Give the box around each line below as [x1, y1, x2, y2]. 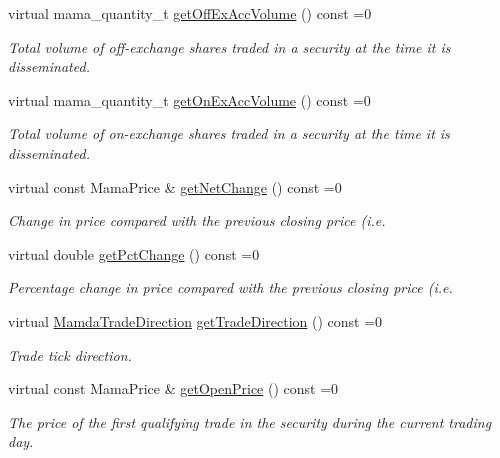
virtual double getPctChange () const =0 [8, 243, 260, 264]
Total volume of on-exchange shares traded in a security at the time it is [8, 123, 450, 144]
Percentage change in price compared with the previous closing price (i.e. [8, 277, 453, 298]
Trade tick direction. [8, 344, 132, 365]
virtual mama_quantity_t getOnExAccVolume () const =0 [8, 89, 371, 110]
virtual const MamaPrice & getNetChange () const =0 [8, 176, 342, 197]
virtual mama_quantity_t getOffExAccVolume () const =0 [8, 3, 372, 23]
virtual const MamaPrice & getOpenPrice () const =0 [8, 378, 339, 399]
